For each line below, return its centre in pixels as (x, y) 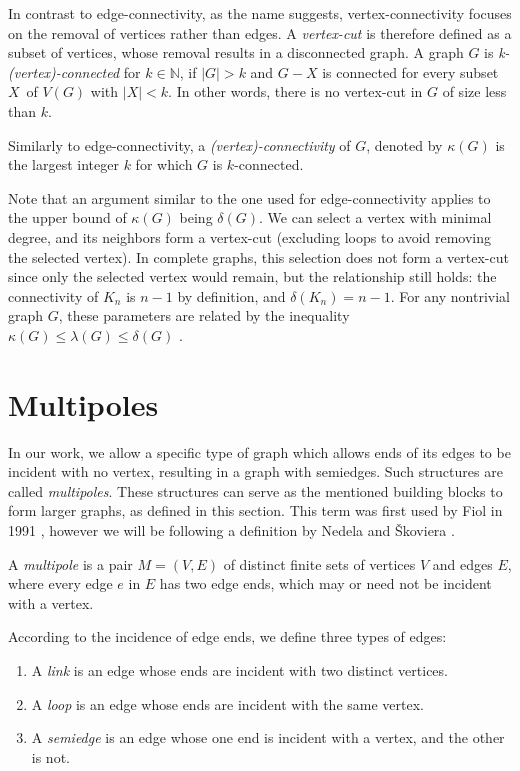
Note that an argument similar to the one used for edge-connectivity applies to (249, 197)
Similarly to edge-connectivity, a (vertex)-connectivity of (179, 144)
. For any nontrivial (450, 295)
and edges (462, 563)
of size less (474, 91)
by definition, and (231, 295)
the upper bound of (67, 217)
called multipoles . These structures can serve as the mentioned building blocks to (255, 490)
